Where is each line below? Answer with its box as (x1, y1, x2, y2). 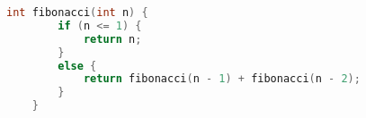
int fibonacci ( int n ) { (6, 6, 148, 19)
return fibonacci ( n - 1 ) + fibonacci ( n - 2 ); (83, 72, 361, 86)
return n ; (83, 32, 142, 46)
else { (58, 59, 97, 72)
